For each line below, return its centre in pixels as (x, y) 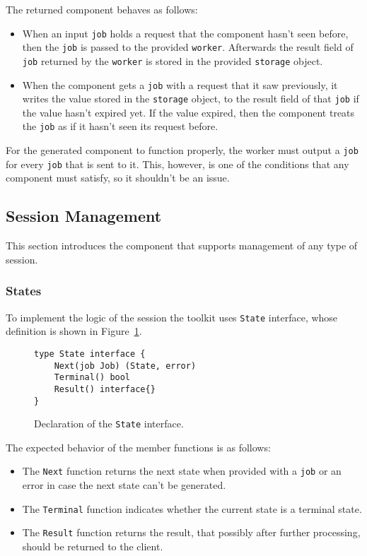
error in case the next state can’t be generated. (124, 485)
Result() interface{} (105, 389)
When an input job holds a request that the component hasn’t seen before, (185, 33)
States (24, 291)
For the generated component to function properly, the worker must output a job (182, 150)
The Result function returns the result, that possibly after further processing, (191, 532)
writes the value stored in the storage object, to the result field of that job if (191, 99)
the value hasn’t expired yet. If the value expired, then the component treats (188, 112)
